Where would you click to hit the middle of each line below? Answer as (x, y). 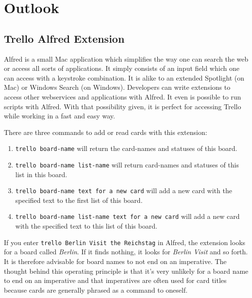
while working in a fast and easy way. (59, 116)
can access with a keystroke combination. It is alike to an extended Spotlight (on (124, 77)
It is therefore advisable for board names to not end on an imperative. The (115, 261)
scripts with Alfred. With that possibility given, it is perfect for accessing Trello (123, 106)
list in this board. (41, 174)
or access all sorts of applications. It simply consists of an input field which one (122, 68)
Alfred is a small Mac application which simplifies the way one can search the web (126, 58)
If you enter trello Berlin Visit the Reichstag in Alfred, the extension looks (125, 242)
